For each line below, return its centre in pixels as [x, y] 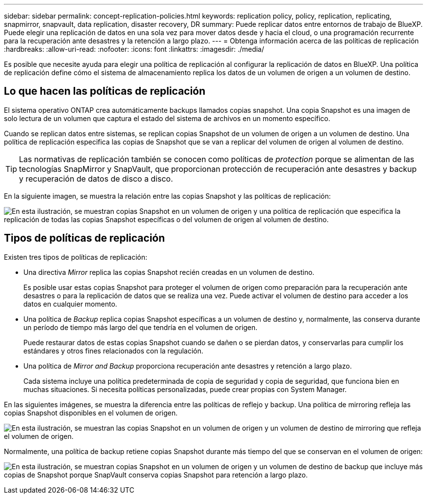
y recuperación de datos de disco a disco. [96, 178]
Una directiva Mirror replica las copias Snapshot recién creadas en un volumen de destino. [169, 272]
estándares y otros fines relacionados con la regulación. [114, 351]
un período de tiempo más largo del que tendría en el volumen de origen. [141, 327]
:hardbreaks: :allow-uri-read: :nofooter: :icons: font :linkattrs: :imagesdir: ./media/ [134, 49]
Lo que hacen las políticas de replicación [105, 91]
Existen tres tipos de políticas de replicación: [76, 257]
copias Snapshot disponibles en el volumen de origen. [91, 413]
